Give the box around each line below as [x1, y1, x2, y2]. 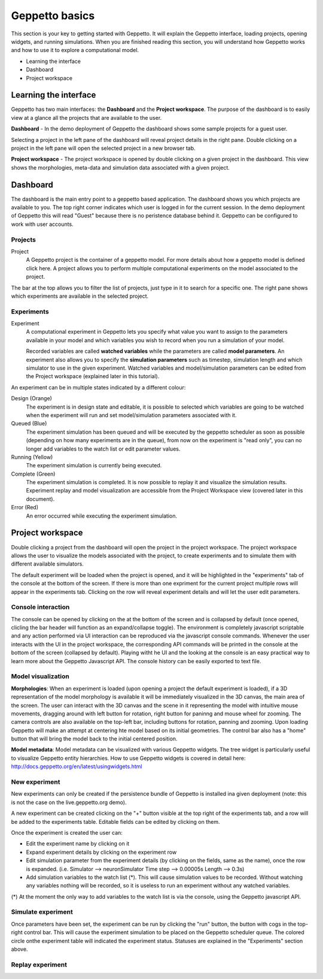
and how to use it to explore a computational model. [11, 47, 139, 54]
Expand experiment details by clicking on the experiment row [26, 848, 177, 856]
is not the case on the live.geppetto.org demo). [11, 799, 127, 806]
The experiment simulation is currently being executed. [26, 462, 162, 469]
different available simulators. [11, 560, 84, 567]
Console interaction [11, 603, 70, 611]
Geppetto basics [11, 9, 95, 22]
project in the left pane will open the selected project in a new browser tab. [11, 144, 196, 152]
